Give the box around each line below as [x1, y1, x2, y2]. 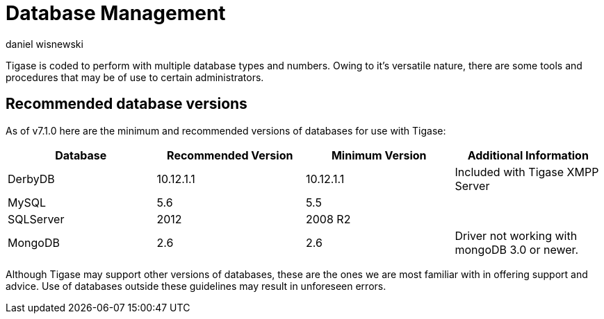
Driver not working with [455, 228, 578, 243]
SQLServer [8, 212, 65, 226]
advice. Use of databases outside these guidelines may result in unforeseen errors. [6, 279, 386, 292]
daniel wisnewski [6, 37, 83, 50]
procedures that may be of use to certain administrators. [6, 71, 264, 83]
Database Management [6, 1, 226, 25]
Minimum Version [331, 148, 427, 162]
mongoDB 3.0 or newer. [455, 242, 579, 257]
